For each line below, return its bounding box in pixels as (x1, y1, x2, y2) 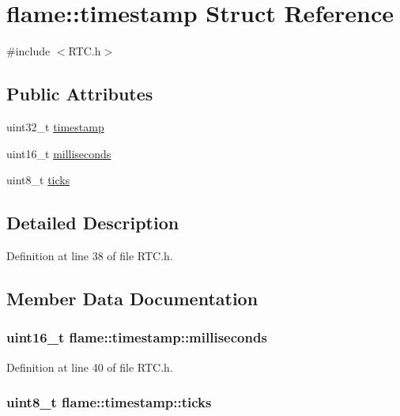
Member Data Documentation (6, 286, 258, 310)
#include (6, 43, 51, 59)
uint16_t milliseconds (6, 145, 111, 161)
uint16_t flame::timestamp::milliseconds (6, 327, 267, 347)
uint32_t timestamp (6, 118, 104, 134)
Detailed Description (6, 210, 179, 235)
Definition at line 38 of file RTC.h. (6, 247, 173, 263)
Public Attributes (6, 81, 153, 106)
